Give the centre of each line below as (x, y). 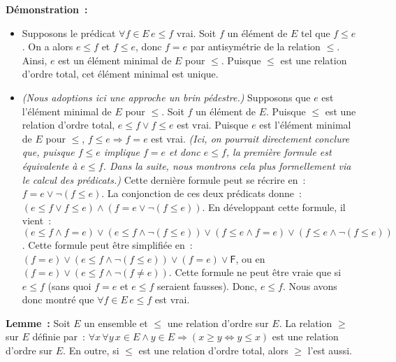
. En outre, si (91, 350)
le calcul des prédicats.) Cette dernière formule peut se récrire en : (164, 179)
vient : (37, 220)
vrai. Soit (196, 32)
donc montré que (58, 299)
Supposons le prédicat (69, 32)
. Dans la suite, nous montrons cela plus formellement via (227, 165)
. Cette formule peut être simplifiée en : (107, 244)
